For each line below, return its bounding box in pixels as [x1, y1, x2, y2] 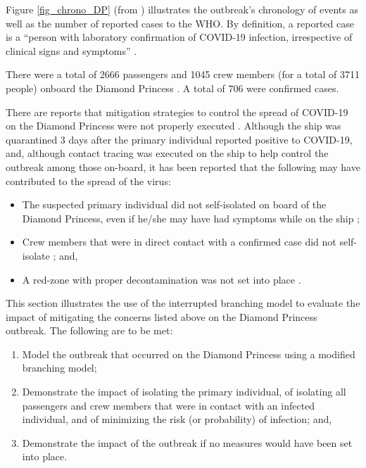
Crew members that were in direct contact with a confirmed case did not [22, 234, 336, 249]
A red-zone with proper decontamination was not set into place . [22, 272, 301, 286]
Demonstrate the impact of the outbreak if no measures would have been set [22, 435, 353, 450]
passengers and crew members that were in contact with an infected [22, 398, 315, 412]
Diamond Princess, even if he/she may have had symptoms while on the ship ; [22, 210, 360, 225]
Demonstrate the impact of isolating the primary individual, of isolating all [22, 384, 346, 399]
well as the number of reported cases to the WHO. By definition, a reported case [6, 15, 354, 30]
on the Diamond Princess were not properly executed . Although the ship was [6, 118, 341, 133]
